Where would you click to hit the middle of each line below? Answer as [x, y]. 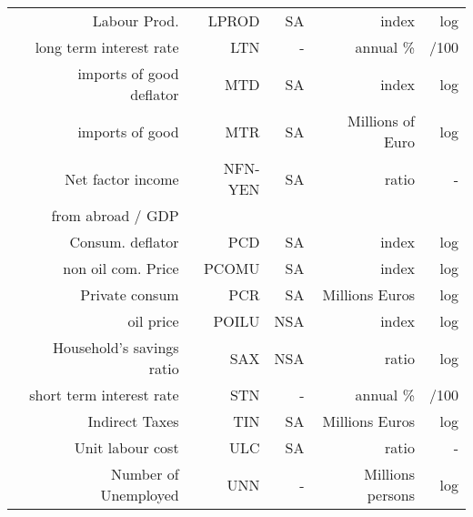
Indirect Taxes [133, 421]
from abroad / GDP [115, 215]
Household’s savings [116, 347]
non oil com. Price [121, 268]
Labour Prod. [136, 20]
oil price [153, 321]
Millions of [381, 121]
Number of [145, 474]
